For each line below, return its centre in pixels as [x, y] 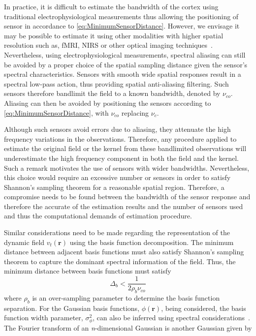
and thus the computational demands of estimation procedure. [98, 216]
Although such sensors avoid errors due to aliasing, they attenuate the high [117, 129]
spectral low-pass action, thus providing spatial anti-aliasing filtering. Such [116, 83]
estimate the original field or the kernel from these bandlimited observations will [125, 148]
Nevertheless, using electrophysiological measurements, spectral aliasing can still [125, 54]
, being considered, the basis [204, 308]
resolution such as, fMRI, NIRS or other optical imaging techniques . [108, 45]
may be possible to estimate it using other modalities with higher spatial [114, 35]
